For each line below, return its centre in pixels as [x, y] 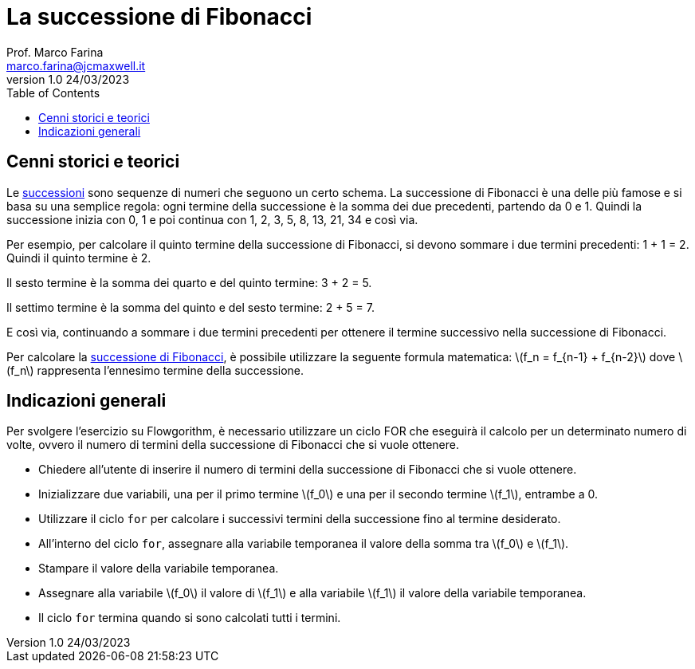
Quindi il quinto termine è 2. [79, 258]
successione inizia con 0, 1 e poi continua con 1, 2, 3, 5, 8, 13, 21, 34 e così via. [212, 219]
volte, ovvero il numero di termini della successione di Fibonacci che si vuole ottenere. [233, 445]
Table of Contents [53, 92]
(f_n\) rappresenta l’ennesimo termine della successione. [155, 370]
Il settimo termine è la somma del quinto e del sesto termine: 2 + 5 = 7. [191, 307]
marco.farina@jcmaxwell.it [76, 65]
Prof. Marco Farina [55, 52]
